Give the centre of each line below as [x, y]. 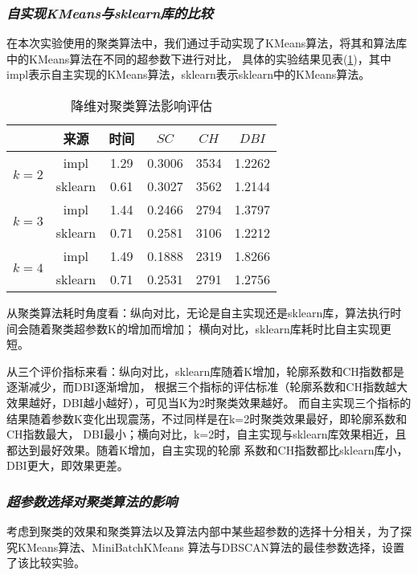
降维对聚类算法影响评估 [142, 106]
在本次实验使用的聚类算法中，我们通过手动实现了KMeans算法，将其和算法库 [207, 43]
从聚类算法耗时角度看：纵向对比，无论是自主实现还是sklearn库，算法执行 [199, 312]
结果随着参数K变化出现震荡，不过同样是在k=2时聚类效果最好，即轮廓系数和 [207, 418]
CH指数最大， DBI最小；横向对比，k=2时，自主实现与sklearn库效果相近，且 [207, 434]
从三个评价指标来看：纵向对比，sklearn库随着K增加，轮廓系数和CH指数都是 [205, 371]
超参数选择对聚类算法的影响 [92, 501]
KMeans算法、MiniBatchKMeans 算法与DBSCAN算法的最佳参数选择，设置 [211, 546]
